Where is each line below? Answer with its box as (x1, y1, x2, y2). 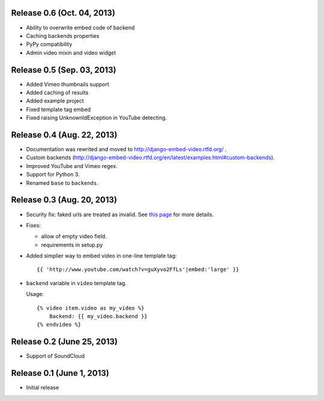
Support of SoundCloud (26, 352, 85, 360)
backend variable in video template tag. (26, 279, 127, 286)
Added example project (26, 97, 84, 104)
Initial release (26, 384, 59, 391)
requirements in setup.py (41, 241, 103, 249)
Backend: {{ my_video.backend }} (49, 313, 148, 320)
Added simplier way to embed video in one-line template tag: (26, 252, 177, 259)
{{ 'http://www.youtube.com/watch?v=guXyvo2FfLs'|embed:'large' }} (37, 266, 239, 273)
